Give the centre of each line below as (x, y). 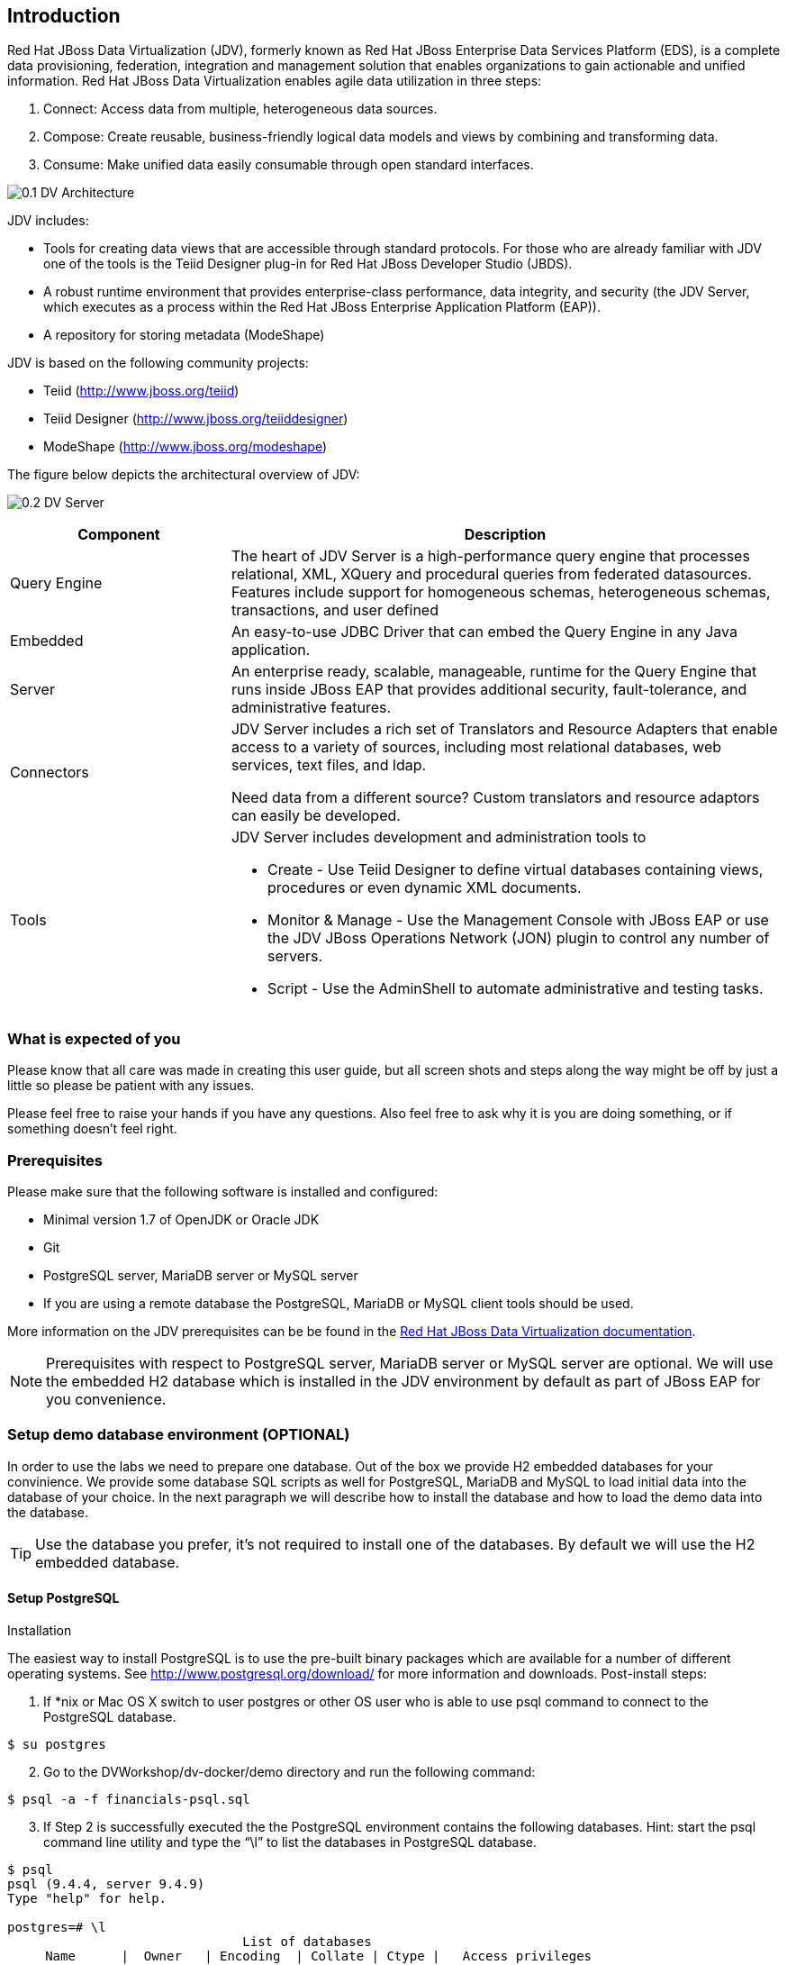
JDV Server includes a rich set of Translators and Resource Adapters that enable (504, 729)
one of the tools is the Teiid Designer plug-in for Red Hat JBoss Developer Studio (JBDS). (308, 264)
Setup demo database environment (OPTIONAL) (179, 1435)
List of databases (307, 1941)
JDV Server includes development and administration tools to (439, 837)
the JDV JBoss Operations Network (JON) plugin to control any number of (518, 938)
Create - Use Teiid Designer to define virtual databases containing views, (515, 870)
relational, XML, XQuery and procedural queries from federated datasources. (491, 574)
